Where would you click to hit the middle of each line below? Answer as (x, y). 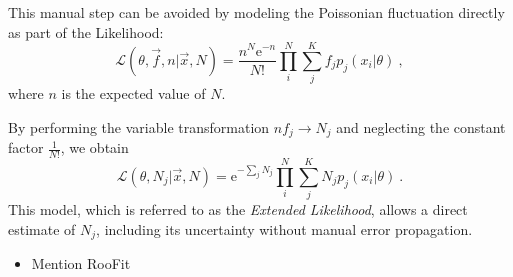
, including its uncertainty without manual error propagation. (284, 228)
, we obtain (94, 147)
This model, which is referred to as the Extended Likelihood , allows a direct (238, 209)
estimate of (42, 228)
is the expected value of (133, 93)
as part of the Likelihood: (86, 31)
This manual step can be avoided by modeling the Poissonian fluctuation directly (256, 12)
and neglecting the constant (421, 126)
